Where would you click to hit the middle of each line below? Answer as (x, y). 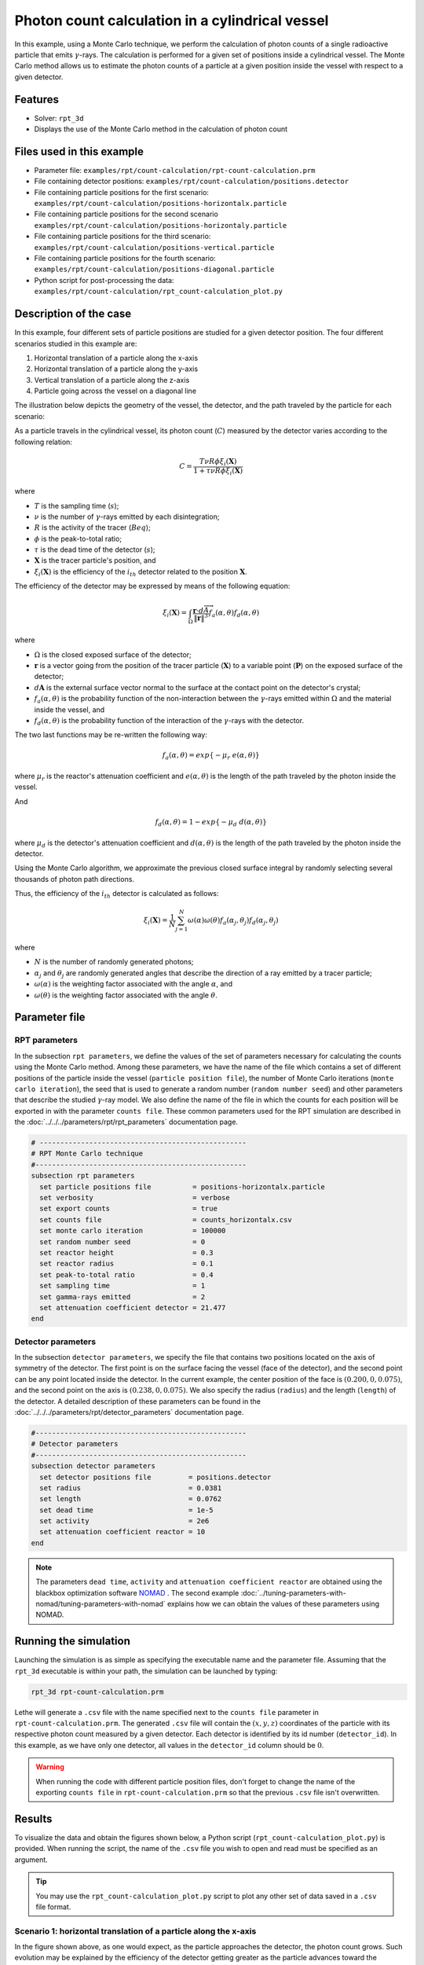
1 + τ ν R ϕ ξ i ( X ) (218, 472)
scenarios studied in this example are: (76, 343)
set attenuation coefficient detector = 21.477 (133, 1308)
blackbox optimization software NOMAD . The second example (137, 1592)
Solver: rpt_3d (59, 118)
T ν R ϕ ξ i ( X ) (218, 462)
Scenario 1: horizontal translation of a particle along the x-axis (135, 1931)
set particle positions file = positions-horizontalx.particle (183, 1186)
